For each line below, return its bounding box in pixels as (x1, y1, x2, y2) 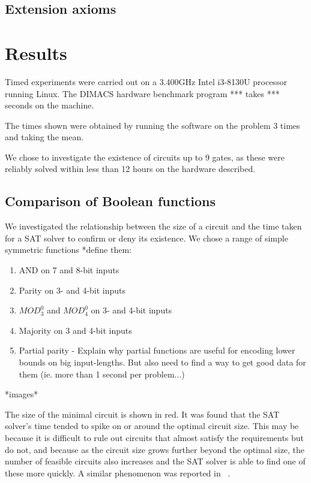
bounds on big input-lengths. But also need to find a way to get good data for (19, 356, 306, 369)
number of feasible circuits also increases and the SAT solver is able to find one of (5, 455, 306, 467)
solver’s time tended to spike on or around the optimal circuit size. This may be (5, 419, 299, 432)
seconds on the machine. (5, 99, 94, 111)
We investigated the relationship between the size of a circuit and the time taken (5, 220, 302, 233)
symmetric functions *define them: (5, 243, 131, 256)
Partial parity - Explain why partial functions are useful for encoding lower (19, 344, 295, 357)
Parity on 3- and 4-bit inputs (19, 283, 126, 296)
